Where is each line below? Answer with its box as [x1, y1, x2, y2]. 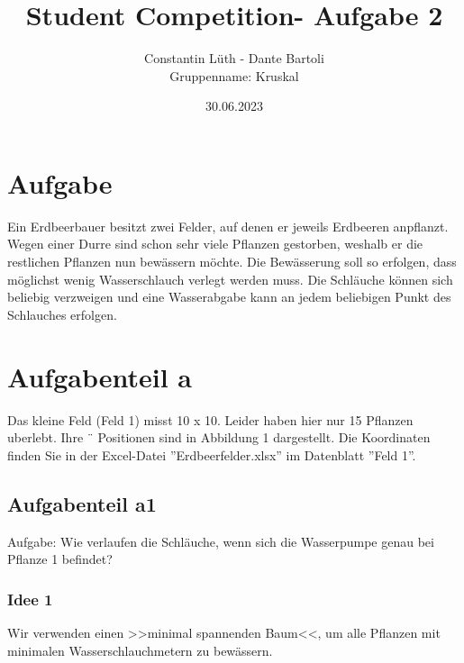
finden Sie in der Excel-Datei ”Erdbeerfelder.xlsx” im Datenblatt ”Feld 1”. [7, 445, 416, 464]
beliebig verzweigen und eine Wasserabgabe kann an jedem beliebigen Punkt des [7, 287, 451, 306]
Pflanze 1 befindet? [7, 549, 113, 568]
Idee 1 [7, 587, 53, 610]
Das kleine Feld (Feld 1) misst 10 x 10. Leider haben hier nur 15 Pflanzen [7, 410, 414, 429]
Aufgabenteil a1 [7, 489, 157, 517]
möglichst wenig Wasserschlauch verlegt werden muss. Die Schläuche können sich [7, 269, 453, 288]
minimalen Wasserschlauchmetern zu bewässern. [7, 640, 273, 659]
